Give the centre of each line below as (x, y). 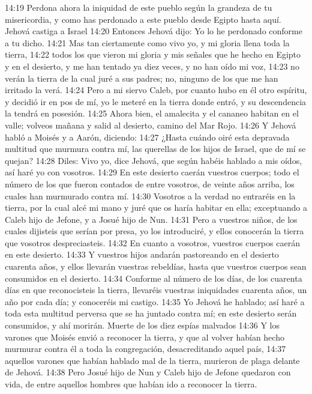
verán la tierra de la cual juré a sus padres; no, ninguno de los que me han (142, 78)
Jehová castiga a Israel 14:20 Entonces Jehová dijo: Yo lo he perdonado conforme (154, 31)
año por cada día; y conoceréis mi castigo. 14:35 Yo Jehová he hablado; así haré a (155, 301)
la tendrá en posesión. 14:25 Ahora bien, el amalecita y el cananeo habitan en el (152, 113)
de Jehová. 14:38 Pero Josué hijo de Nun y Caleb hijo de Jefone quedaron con (148, 372)
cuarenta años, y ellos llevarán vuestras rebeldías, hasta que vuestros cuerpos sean (156, 266)
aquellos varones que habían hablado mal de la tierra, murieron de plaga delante (152, 360)
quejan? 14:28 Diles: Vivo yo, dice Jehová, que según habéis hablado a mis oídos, (154, 160)
